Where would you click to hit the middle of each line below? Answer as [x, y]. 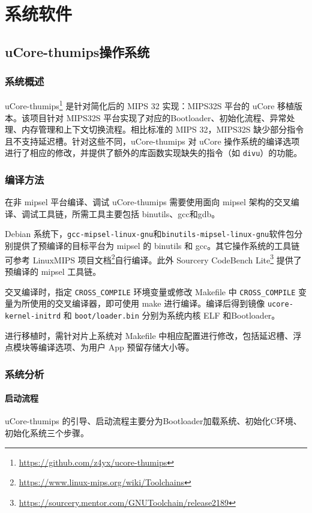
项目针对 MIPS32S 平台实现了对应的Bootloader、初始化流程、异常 [158, 117]
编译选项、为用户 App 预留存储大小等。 [116, 347]
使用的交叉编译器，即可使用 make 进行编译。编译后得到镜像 [147, 303]
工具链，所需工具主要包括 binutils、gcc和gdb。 [129, 213]
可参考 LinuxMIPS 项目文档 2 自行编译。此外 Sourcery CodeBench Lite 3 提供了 [153, 259]
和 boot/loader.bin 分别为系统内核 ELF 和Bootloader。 [172, 315]
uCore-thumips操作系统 [77, 51]
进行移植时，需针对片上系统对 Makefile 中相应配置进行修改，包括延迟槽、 [149, 335]
